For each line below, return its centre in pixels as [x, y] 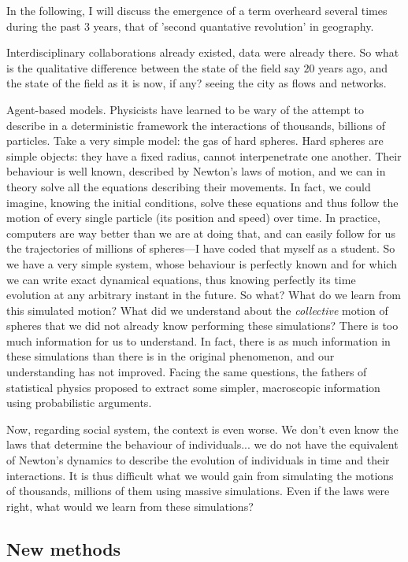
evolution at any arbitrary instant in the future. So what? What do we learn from [204, 295]
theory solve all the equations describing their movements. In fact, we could [189, 186]
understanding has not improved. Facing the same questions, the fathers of [187, 372]
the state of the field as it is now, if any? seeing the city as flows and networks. [197, 83]
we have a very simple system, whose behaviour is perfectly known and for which [202, 263]
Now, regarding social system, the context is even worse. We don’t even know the [202, 429]
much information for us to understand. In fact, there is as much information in [198, 340]
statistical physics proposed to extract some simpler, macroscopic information [193, 387]
